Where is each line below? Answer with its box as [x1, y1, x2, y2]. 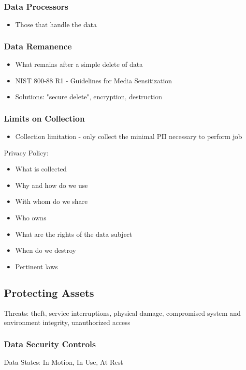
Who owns [15, 213, 46, 222]
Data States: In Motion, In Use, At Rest [4, 356, 123, 367]
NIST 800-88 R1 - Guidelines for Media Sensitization [15, 75, 172, 85]
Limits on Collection [4, 112, 85, 124]
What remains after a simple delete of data [15, 59, 143, 69]
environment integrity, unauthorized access [4, 317, 130, 327]
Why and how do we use [15, 180, 88, 190]
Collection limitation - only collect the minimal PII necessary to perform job [15, 131, 242, 141]
